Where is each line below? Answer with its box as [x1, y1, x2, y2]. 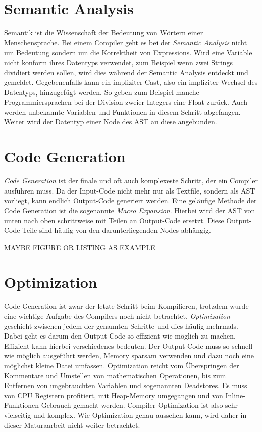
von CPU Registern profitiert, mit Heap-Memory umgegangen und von [4, 390, 223, 400]
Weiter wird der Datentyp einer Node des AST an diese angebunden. [4, 116, 217, 127]
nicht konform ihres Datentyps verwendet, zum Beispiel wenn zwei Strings [4, 57, 233, 67]
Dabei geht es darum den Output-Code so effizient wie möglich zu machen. [4, 330, 236, 341]
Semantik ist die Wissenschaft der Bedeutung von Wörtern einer [4, 27, 203, 38]
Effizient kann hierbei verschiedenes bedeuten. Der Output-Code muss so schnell [4, 340, 253, 351]
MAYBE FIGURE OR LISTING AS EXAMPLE [4, 242, 155, 252]
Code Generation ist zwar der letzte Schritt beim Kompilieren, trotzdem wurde [4, 301, 249, 311]
